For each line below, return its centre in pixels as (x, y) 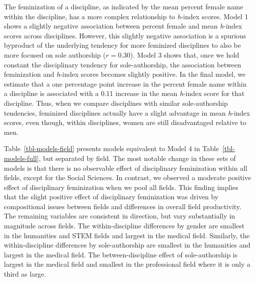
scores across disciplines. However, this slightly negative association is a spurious (125, 35)
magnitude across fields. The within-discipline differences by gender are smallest (124, 226)
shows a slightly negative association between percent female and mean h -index (123, 26)
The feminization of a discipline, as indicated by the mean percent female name (124, 6)
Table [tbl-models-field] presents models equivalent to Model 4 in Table (112, 148)
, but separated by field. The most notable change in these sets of (137, 158)
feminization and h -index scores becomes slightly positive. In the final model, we (125, 74)
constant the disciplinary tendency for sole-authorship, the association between (123, 64)
